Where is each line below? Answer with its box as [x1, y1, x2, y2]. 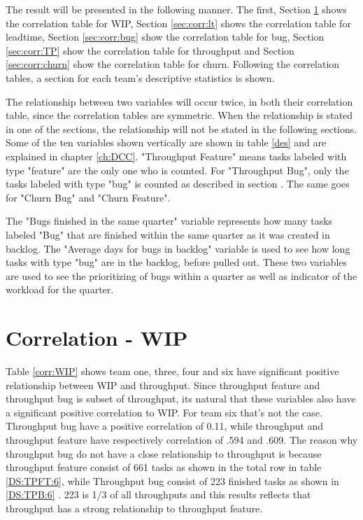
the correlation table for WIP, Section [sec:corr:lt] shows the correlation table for [6, 15, 351, 30]
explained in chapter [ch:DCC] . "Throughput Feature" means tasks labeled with [6, 148, 347, 163]
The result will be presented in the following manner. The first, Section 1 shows [6, 2, 347, 16]
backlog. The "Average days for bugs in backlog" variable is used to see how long [6, 241, 350, 255]
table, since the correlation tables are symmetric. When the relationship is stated [6, 108, 353, 122]
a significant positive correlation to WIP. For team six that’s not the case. [6, 405, 322, 419]
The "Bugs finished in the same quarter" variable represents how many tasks [6, 213, 333, 228]
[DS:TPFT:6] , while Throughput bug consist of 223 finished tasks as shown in [6, 473, 339, 488]
